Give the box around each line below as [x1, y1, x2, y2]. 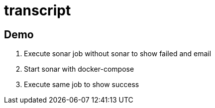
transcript [4, 2, 71, 19]
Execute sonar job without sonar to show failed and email [24, 49, 212, 58]
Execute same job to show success [24, 80, 139, 89]
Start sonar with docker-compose [24, 65, 134, 74]
